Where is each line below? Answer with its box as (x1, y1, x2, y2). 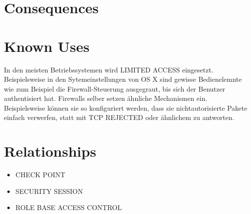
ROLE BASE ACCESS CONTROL (15, 202, 122, 213)
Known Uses (4, 36, 90, 56)
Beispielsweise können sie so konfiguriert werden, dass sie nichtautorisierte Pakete (4, 102, 248, 113)
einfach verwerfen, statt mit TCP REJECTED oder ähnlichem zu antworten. (4, 112, 234, 122)
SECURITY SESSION (15, 186, 83, 196)
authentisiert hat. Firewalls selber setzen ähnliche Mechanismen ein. (4, 93, 208, 103)
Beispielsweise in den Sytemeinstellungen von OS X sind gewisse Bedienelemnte (4, 74, 242, 84)
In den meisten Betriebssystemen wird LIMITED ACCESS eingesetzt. (4, 64, 213, 74)
